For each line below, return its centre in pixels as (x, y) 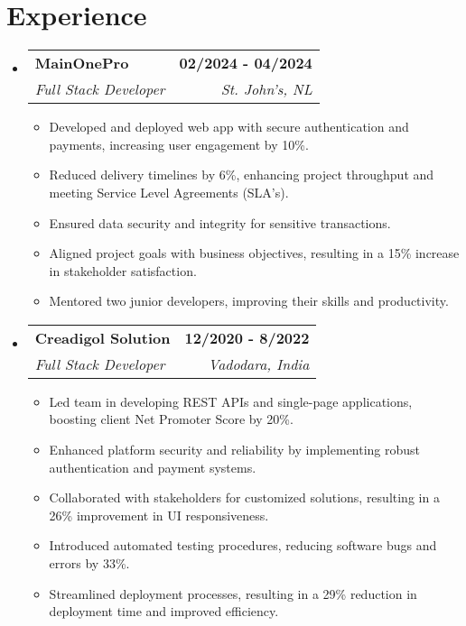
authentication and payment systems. (153, 467)
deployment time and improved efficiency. (164, 611)
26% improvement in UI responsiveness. (159, 515)
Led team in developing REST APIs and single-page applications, (231, 401)
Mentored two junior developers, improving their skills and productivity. (249, 301)
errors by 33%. (89, 563)
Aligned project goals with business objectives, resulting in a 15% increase (254, 253)
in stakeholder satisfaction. (123, 270)
